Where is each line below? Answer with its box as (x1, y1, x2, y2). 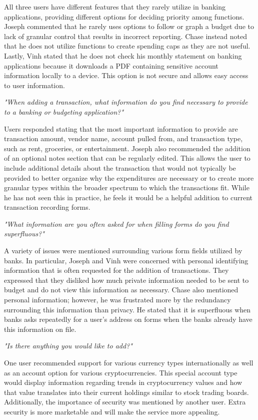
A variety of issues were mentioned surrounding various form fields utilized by (4, 245, 242, 256)
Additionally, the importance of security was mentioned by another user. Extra (4, 396, 246, 407)
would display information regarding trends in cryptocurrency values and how (4, 377, 242, 387)
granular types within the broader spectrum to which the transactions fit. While (4, 182, 249, 193)
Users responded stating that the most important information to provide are (4, 123, 238, 134)
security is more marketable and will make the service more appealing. (4, 406, 220, 416)
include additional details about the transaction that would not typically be (4, 162, 236, 173)
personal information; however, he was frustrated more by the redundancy (4, 294, 231, 305)
